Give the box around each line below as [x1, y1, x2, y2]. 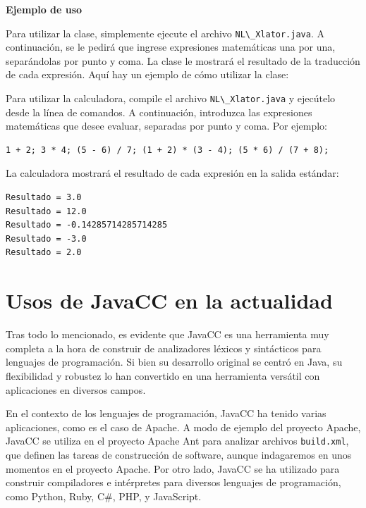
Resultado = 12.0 [6, 206, 87, 216]
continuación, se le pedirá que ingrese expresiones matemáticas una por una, [6, 39, 336, 54]
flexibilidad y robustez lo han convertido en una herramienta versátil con [6, 368, 320, 383]
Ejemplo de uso [6, 2, 83, 16]
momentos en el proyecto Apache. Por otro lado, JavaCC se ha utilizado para [6, 461, 340, 476]
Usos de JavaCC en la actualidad [6, 286, 333, 315]
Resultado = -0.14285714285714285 [6, 220, 168, 230]
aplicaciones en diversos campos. [6, 382, 146, 397]
